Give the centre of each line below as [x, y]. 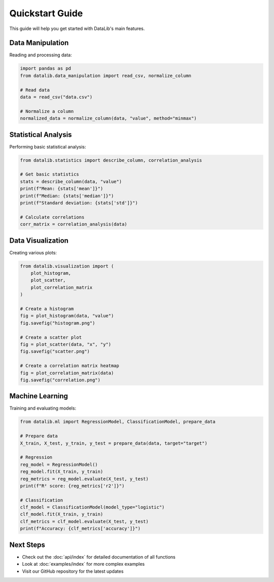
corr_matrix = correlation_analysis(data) [74, 224]
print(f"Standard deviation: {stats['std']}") [79, 203]
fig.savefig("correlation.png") [60, 380]
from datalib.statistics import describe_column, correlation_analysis [111, 160]
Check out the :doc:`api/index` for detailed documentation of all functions [99, 557]
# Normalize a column [47, 111]
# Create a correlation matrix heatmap [70, 366]
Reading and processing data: [41, 55]
